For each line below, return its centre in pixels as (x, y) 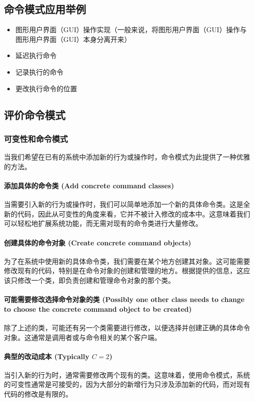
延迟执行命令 (36, 55)
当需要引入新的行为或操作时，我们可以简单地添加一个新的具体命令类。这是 (124, 204)
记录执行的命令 (39, 71)
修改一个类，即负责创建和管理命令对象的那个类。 (96, 280)
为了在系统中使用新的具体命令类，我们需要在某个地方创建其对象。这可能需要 (127, 261)
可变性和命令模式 (36, 138)
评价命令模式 (35, 114)
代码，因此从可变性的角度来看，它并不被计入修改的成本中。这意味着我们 (134, 213)
